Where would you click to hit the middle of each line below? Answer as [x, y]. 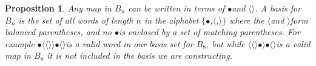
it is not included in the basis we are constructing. [140, 55]
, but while [226, 43]
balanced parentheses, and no [58, 32]
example [20, 43]
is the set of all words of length [76, 20]
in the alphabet [171, 20]
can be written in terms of [176, 8]
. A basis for [278, 8]
